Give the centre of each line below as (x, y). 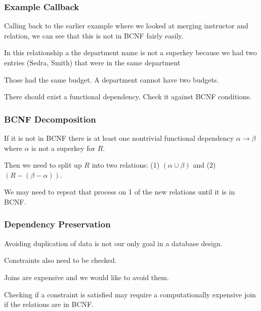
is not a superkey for (63, 148)
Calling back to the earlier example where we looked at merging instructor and (126, 26)
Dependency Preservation (57, 224)
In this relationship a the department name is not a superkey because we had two (130, 52)
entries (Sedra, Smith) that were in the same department (92, 62)
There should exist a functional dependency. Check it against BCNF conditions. (128, 96)
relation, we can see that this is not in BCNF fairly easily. (94, 35)
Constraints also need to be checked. (60, 260)
